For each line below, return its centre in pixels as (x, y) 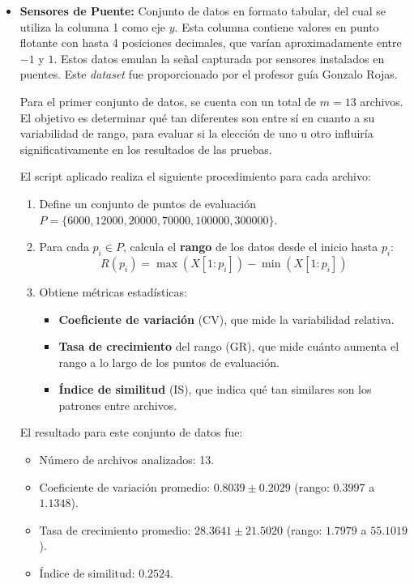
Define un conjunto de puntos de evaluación (148, 203)
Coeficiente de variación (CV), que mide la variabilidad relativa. (226, 319)
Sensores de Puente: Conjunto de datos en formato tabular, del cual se (203, 11)
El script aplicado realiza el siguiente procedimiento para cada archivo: (195, 176)
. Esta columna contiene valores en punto (277, 26)
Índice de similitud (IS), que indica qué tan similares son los (215, 389)
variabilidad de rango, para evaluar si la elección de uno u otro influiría (196, 133)
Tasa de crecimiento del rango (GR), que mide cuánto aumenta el (229, 346)
